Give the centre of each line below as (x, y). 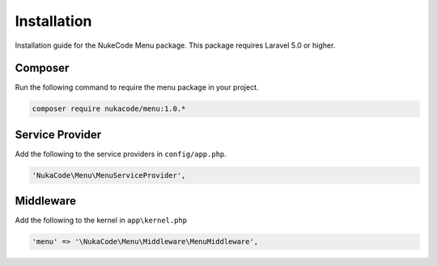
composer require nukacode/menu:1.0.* (109, 109)
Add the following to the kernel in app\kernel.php (101, 220)
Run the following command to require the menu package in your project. (137, 87)
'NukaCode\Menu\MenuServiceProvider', (109, 175)
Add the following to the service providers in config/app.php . (121, 154)
